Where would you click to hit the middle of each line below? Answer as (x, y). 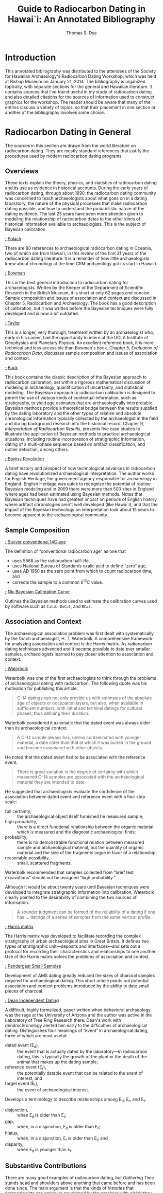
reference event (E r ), (26, 1067)
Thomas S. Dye (81, 33)
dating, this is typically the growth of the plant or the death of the (82, 1056)
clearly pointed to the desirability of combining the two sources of (71, 897)
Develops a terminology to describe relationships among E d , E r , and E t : (76, 1100)
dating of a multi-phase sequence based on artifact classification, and (75, 444)
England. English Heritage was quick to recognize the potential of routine (78, 484)
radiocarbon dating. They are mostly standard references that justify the (77, 151)
